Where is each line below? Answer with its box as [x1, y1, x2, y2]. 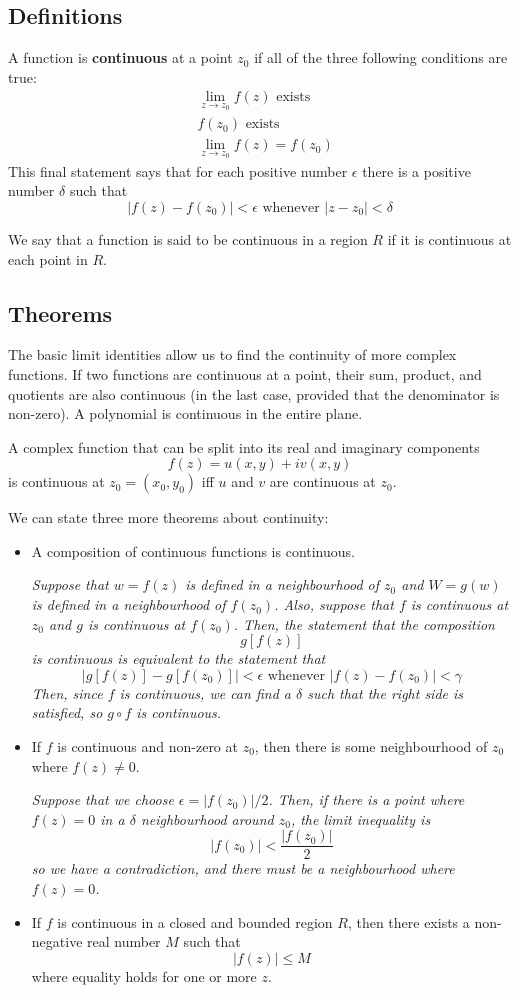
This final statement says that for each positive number [8, 160, 348, 181]
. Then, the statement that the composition [233, 613, 495, 634]
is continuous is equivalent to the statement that [31, 648, 326, 669]
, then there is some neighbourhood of [254, 736, 488, 757]
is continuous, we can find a [119, 682, 291, 703]
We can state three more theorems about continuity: [8, 507, 329, 528]
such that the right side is [307, 682, 464, 703]
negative [31, 931, 83, 952]
